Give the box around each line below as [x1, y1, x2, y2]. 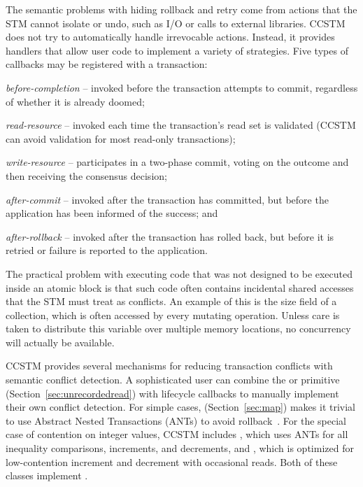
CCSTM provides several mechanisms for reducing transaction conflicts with [6, 358, 333, 373]
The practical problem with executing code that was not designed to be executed [6, 266, 353, 281]
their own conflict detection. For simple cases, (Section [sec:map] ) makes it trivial [6, 400, 356, 414]
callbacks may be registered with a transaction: [6, 57, 208, 71]
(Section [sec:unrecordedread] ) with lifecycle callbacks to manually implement [6, 386, 339, 400]
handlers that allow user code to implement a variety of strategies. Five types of [6, 43, 348, 57]
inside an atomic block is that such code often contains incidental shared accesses [6, 280, 354, 295]
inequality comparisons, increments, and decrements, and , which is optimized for [6, 441, 354, 456]
